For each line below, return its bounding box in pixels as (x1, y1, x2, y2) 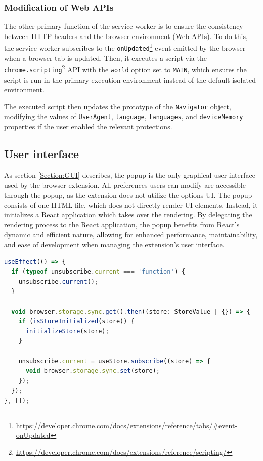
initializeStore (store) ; (25, 327, 109, 335)
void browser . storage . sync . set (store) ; (25, 367, 160, 375)
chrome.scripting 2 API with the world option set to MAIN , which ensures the (4, 63, 247, 74)
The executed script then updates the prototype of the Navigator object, (4, 101, 231, 111)
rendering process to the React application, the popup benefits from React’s (4, 219, 240, 229)
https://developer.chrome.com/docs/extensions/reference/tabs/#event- (16, 419, 238, 430)
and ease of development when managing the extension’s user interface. (4, 239, 225, 250)
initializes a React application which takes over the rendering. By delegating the (4, 209, 252, 220)
